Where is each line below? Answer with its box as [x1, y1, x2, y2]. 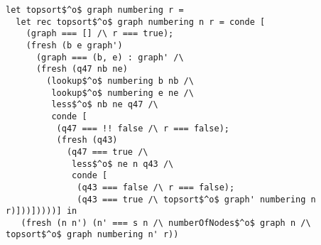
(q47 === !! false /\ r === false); [56, 123, 229, 134]
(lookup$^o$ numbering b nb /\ [46, 75, 194, 86]
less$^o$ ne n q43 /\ [72, 158, 174, 169]
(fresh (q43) [56, 135, 118, 146]
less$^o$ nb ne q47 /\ [51, 99, 158, 110]
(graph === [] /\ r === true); [26, 28, 174, 39]
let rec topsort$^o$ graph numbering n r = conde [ [16, 16, 266, 27]
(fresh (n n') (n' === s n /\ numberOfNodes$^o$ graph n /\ [21, 217, 311, 228]
